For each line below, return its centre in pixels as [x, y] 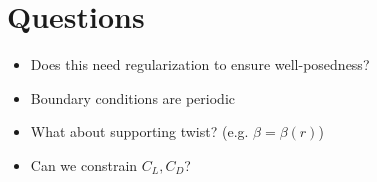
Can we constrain [84, 164]
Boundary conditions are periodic [133, 97]
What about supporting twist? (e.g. [139, 131]
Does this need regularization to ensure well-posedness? [200, 64]
